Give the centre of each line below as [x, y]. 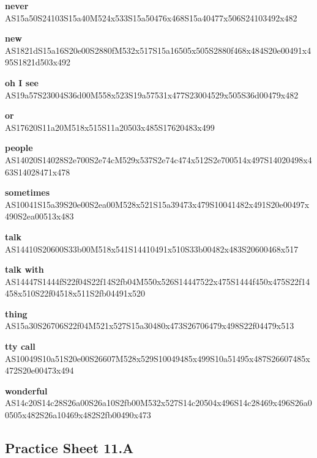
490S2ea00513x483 [39, 216]
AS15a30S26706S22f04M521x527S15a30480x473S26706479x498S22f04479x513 [150, 326]
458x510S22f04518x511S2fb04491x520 [75, 293]
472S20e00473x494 [39, 370]
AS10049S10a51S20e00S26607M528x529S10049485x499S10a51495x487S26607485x [158, 358]
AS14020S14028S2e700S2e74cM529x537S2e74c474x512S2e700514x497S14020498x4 [158, 159]
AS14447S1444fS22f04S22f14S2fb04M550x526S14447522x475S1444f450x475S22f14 [158, 281]
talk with [24, 269]
